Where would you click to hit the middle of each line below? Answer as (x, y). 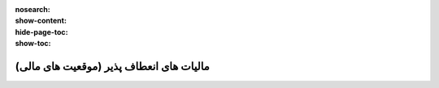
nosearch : (33, 9)
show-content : (41, 21)
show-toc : (33, 44)
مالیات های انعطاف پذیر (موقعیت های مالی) (113, 66)
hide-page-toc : (41, 31)
